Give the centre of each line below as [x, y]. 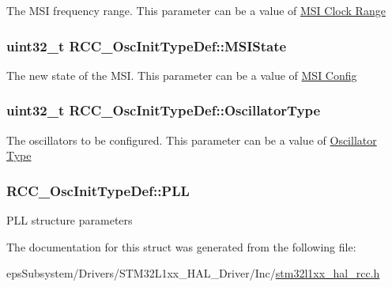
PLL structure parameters [70, 220]
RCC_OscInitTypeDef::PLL [98, 190]
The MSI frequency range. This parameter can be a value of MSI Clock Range [196, 10]
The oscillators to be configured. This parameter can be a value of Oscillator [192, 140]
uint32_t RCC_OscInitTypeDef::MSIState [147, 45]
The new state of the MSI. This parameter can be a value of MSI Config [182, 75]
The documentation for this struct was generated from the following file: [181, 246]
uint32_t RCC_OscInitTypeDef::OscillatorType [164, 110]
